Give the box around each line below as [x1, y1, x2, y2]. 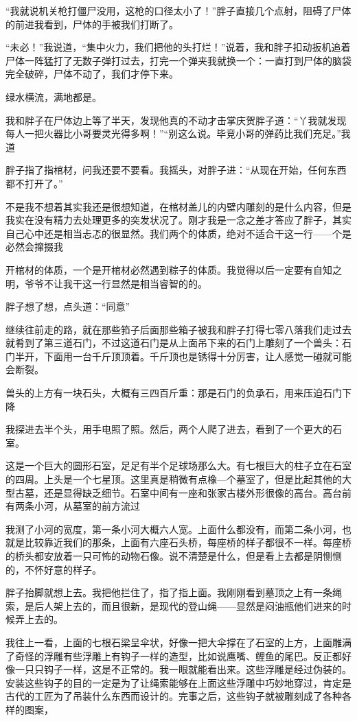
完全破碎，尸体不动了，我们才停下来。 [5, 67, 178, 81]
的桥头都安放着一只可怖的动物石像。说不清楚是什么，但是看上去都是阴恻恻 [5, 549, 342, 563]
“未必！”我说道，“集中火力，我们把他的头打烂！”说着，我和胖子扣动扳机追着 [5, 40, 351, 54]
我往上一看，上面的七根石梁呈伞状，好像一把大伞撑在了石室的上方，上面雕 [5, 635, 342, 649]
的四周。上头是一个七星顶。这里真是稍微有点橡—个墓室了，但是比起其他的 [5, 472, 342, 486]
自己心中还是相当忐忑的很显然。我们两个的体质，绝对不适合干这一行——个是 [5, 226, 352, 240]
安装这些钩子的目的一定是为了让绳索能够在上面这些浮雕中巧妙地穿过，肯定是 [5, 675, 352, 689]
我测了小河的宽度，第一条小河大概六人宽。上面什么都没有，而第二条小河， [5, 521, 342, 536]
